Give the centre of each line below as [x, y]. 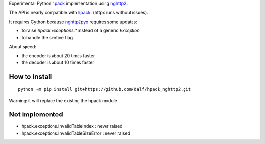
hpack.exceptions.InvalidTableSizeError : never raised [76, 133]
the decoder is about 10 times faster [58, 62]
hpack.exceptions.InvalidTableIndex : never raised [72, 126]
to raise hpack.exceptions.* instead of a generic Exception [80, 31]
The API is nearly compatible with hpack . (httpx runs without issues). [79, 13]
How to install [30, 76]
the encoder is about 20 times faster [58, 56]
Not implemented [36, 115]
